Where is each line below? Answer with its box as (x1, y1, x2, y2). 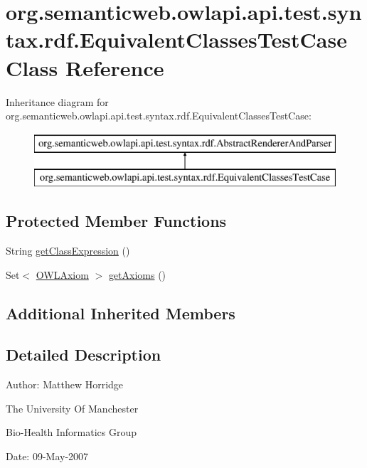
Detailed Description (6, 344, 161, 366)
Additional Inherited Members (6, 302, 235, 324)
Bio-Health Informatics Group (6, 425, 137, 440)
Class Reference (6, 53, 164, 82)
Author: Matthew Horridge (6, 377, 124, 392)
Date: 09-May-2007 (6, 449, 89, 464)
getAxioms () (108, 267, 166, 282)
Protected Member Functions (6, 210, 227, 232)
